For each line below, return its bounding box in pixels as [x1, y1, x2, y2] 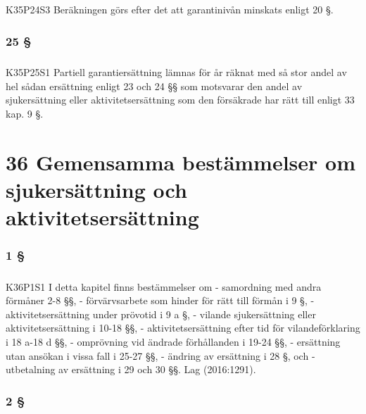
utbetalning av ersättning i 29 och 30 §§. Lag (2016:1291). [6, 362, 256, 377]
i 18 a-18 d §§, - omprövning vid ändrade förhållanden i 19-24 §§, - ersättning [6, 334, 341, 349]
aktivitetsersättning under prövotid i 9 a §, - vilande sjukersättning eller [6, 306, 316, 321]
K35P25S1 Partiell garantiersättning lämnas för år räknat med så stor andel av [6, 65, 347, 80]
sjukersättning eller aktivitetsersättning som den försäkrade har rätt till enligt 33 [6, 92, 355, 107]
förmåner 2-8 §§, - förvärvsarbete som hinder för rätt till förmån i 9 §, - [6, 293, 315, 308]
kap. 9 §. [6, 106, 44, 120]
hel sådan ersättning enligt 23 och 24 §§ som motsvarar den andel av [6, 78, 303, 93]
